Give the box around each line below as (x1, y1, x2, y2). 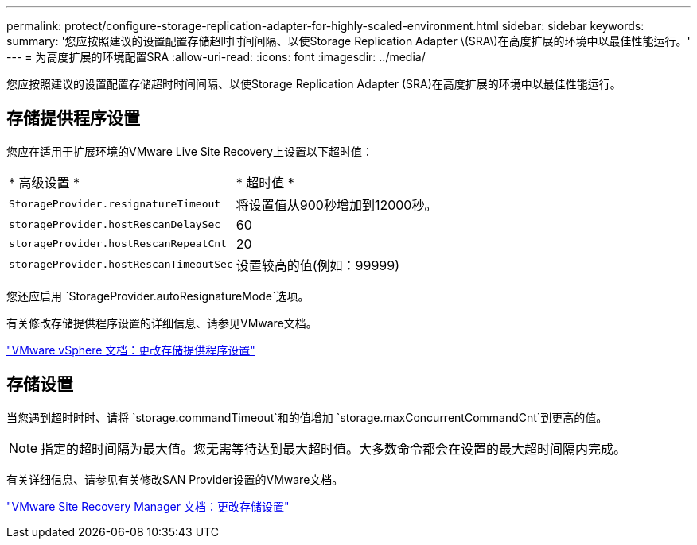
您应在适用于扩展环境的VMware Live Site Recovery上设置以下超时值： (6, 144, 373, 158)
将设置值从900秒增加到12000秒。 (236, 196, 438, 213)
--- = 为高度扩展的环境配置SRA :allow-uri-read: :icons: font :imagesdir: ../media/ (6, 50, 426, 64)
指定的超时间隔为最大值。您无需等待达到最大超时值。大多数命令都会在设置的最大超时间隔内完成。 (41, 440, 627, 457)
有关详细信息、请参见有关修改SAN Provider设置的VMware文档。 (6, 472, 344, 486)
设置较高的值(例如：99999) (236, 257, 400, 273)
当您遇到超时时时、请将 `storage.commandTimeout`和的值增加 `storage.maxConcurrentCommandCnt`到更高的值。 (6, 410, 608, 424)
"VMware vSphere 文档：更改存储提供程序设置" (6, 342, 255, 357)
